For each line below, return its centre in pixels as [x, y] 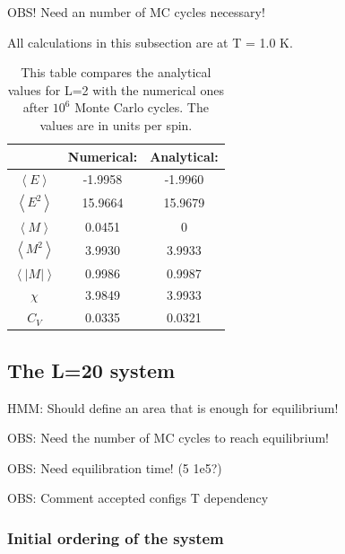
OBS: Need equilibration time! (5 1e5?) [115, 467]
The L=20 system [91, 369]
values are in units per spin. [116, 124]
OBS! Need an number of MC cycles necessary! [136, 12]
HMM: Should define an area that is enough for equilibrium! [173, 407]
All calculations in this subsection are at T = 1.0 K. [150, 42]
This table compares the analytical [116, 72]
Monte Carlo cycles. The [142, 107]
